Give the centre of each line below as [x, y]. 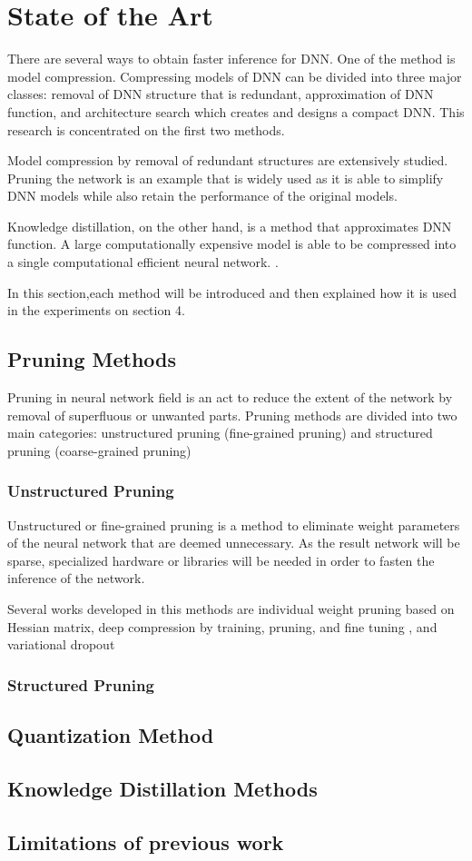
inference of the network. [76, 578]
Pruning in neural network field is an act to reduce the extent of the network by [230, 397]
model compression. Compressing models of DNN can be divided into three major [235, 76]
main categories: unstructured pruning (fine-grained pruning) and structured [220, 433]
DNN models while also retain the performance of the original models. [202, 196]
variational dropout [61, 644]
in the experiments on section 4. [96, 310]
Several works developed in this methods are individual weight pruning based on [231, 609]
